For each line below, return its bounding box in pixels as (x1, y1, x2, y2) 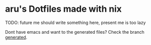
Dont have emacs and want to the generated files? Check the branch (5, 29, 145, 35)
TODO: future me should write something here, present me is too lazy (5, 20, 146, 25)
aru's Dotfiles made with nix (5, 3, 122, 15)
